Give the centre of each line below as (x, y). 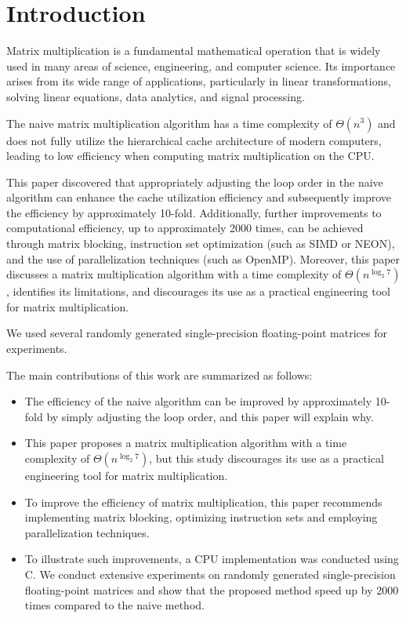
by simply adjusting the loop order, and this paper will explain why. (210, 416)
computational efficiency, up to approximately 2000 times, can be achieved (185, 228)
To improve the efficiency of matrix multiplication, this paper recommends (203, 502)
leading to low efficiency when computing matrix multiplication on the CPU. (190, 156)
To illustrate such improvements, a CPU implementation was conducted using (212, 559)
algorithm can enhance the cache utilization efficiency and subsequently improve (199, 197)
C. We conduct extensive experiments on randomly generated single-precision (210, 574)
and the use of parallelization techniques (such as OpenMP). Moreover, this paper (203, 258)
